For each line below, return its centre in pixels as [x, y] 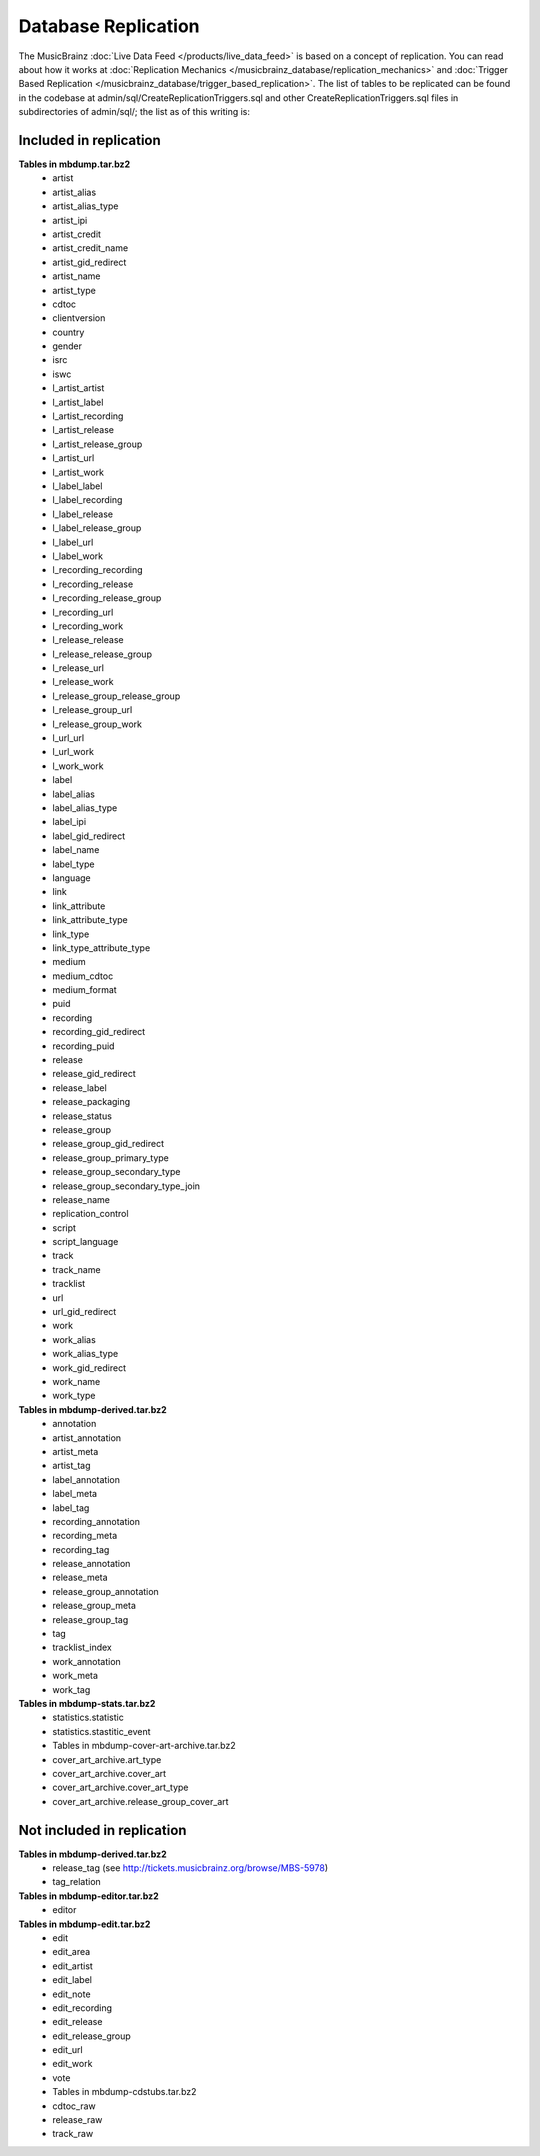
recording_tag [81, 1549]
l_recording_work [88, 626]
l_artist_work [78, 472]
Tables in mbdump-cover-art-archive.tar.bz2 [144, 1746]
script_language [85, 1242]
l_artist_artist [78, 388]
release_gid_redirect [94, 1074]
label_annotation [86, 1479]
